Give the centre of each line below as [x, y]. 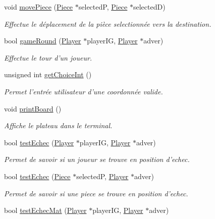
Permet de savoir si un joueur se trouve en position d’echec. [97, 159]
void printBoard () [33, 108]
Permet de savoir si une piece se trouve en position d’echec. [96, 193]
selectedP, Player [102, 176]
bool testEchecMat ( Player [45, 210]
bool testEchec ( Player [39, 142]
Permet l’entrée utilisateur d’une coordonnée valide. [84, 91]
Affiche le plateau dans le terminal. [58, 125]
